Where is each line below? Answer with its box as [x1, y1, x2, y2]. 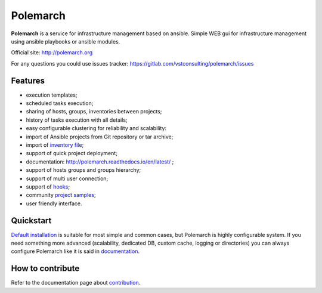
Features [11, 75, 45, 86]
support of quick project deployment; [26, 150, 117, 157]
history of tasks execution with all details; [26, 116, 128, 124]
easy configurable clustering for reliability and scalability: [26, 125, 167, 132]
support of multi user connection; [26, 175, 109, 182]
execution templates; [26, 91, 78, 98]
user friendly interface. [26, 200, 83, 207]
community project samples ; [26, 192, 96, 199]
